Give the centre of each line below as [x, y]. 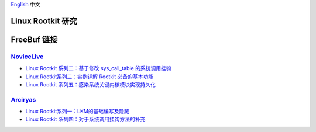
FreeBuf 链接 [34, 39]
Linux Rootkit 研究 [44, 21]
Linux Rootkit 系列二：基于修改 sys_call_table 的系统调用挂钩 [98, 68]
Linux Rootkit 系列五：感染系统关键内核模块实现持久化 [91, 84]
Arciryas [23, 99]
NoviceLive [27, 57]
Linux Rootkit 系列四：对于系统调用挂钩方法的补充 [85, 119]
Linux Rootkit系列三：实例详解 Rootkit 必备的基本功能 [89, 77]
